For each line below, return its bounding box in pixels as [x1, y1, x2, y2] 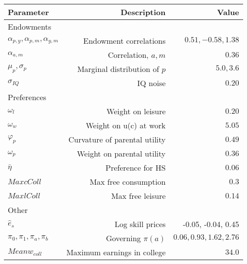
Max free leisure [111, 190, 166, 201]
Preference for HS [106, 162, 166, 173]
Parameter [8, 6, 49, 18]
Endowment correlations [83, 35, 166, 46]
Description [120, 6, 166, 18]
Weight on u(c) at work [86, 120, 166, 131]
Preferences [8, 91, 47, 103]
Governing [106, 232, 141, 244]
